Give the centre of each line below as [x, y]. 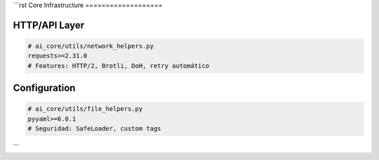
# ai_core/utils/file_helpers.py [85, 109]
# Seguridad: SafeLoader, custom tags [94, 129]
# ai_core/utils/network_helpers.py [91, 46]
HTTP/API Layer [49, 25]
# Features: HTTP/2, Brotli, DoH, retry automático [119, 66]
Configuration [44, 88]
